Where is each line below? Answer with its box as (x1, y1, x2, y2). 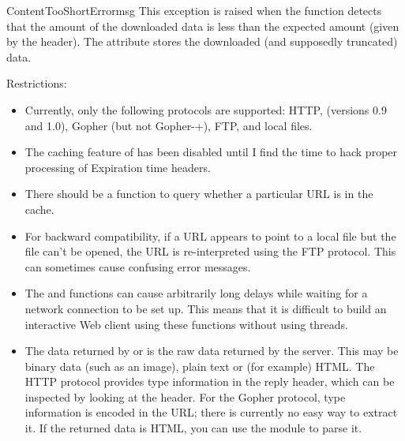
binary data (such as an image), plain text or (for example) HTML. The (24, 357, 375, 374)
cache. (24, 200, 54, 217)
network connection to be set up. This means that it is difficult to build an (24, 300, 387, 316)
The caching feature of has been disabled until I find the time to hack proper (24, 144, 398, 160)
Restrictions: (6, 75, 67, 92)
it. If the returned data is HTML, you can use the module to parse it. (24, 420, 362, 436)
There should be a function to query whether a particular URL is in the (24, 185, 373, 202)
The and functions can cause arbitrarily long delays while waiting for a (24, 285, 368, 301)
